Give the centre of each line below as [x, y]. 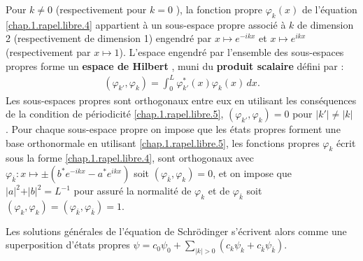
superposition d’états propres [68, 245]
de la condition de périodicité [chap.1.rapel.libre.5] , [115, 114]
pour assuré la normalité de [133, 191]
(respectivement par [48, 51]
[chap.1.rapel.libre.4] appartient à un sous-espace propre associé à [146, 24]
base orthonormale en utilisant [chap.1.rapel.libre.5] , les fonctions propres [163, 142]
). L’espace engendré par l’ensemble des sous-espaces [232, 51]
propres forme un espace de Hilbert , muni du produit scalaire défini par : [175, 65]
